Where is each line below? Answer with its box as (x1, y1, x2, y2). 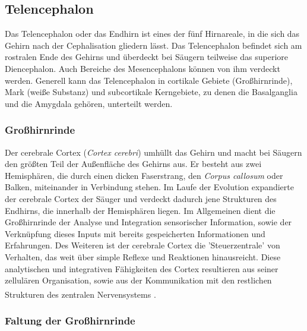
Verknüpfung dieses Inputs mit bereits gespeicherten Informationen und (5, 227, 265, 239)
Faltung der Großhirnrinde (5, 313, 135, 327)
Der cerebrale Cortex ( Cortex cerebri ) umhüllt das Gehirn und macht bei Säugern (5, 146, 302, 158)
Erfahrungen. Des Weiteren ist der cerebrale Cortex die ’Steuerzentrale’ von (5, 239, 280, 251)
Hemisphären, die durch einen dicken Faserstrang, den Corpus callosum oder (5, 169, 283, 181)
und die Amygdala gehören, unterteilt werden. (5, 97, 173, 109)
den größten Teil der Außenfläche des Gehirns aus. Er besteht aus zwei (5, 157, 262, 170)
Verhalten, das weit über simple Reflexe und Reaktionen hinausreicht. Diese (5, 250, 281, 263)
